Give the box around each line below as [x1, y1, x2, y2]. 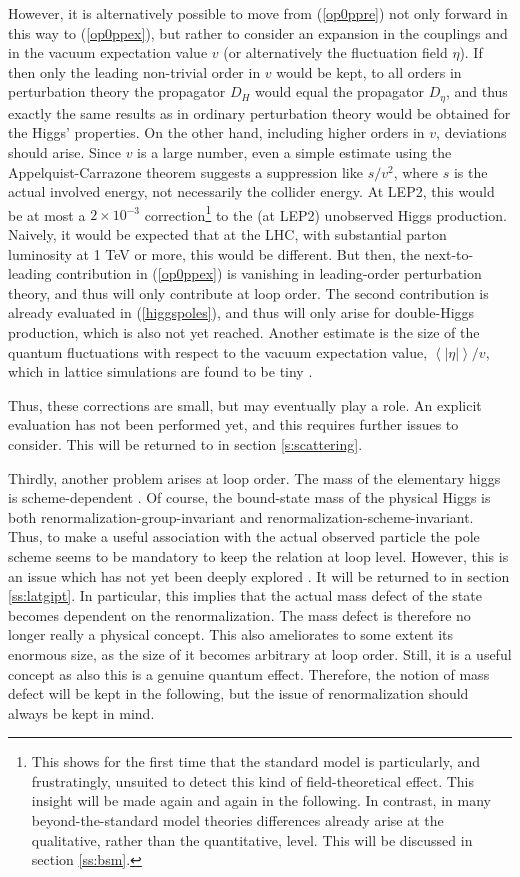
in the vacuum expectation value [8, 42, 208, 63]
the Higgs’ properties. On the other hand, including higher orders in [8, 122, 425, 143]
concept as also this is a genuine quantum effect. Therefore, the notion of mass [8, 663, 490, 684]
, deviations [436, 122, 507, 143]
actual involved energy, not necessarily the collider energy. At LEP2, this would [8, 181, 495, 202]
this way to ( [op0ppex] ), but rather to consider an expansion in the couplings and [8, 22, 508, 43]
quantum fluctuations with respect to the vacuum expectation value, [8, 341, 428, 362]
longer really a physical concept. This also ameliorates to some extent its [8, 624, 454, 645]
